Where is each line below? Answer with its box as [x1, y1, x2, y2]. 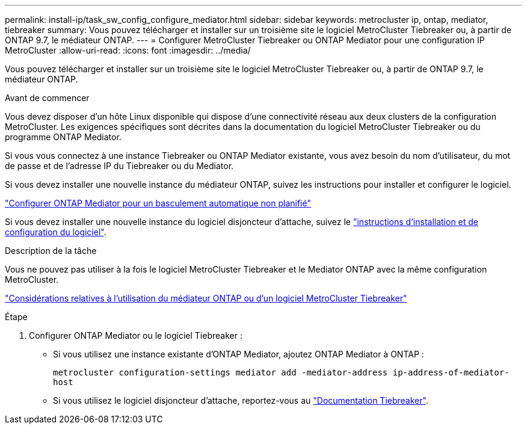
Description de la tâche [5, 245, 97, 256]
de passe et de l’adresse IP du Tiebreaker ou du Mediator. [5, 161, 234, 171]
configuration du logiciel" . [5, 227, 106, 237]
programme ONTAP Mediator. [5, 132, 122, 142]
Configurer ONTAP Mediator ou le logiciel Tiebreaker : [29, 330, 242, 341]
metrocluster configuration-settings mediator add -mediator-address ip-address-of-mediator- [53, 368, 510, 377]
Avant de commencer [5, 93, 90, 103]
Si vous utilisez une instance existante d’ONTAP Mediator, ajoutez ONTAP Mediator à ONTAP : [53, 349, 424, 359]
